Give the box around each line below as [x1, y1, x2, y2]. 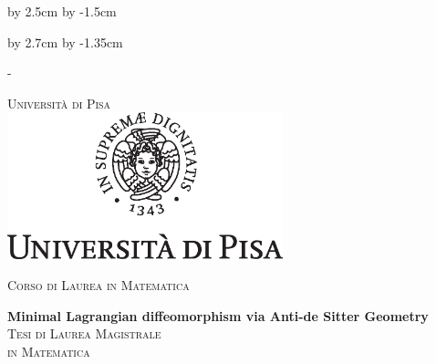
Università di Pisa [7, 93, 111, 112]
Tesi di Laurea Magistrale [7, 324, 161, 343]
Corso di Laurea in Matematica [7, 276, 190, 295]
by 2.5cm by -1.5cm [7, 2, 117, 20]
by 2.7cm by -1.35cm [7, 32, 123, 51]
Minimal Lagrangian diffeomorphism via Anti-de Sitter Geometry [7, 306, 429, 325]
